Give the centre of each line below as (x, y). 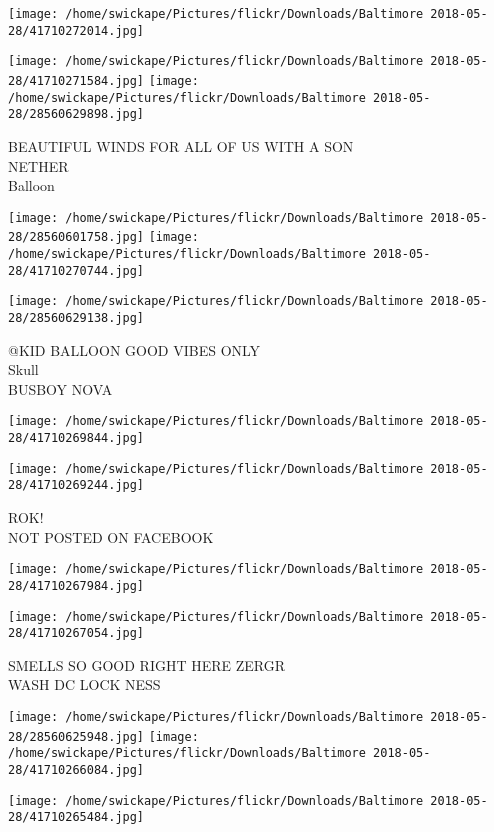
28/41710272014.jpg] (76, 30)
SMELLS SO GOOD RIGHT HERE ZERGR (147, 664)
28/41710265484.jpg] (76, 817)
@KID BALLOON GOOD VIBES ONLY (134, 349)
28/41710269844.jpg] (76, 438)
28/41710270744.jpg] (76, 270)
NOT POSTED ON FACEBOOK (111, 536)
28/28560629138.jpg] (76, 318)
